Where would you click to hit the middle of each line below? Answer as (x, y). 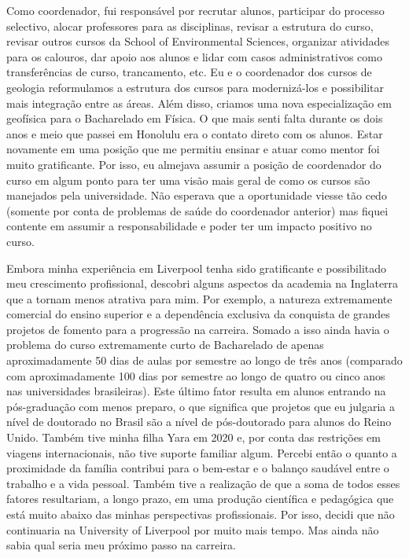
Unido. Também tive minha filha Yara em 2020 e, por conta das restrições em (193, 437)
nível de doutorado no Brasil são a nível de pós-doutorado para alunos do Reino (199, 422)
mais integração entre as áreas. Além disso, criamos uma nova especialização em (199, 103)
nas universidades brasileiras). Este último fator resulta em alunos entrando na (196, 391)
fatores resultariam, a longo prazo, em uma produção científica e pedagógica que (200, 499)
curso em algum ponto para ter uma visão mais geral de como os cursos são (188, 180)
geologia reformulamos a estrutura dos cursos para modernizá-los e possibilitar (195, 87)
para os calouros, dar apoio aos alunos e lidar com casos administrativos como (194, 56)
